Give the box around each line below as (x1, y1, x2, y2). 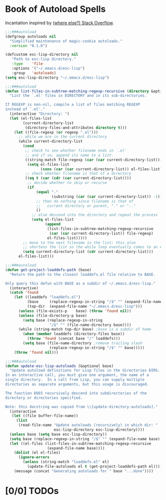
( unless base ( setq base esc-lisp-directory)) (9, 432, 107, 437)
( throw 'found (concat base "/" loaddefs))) (27, 336, 121, 341)
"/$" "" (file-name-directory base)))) (49, 322, 132, 327)
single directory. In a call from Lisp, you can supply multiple (5, 377, 145, 382)
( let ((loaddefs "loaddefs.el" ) (14, 295, 81, 300)
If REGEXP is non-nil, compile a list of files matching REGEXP (5, 102, 140, 107)
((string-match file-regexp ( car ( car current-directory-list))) (25, 157, 163, 162)
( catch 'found (9, 290, 39, 295)
